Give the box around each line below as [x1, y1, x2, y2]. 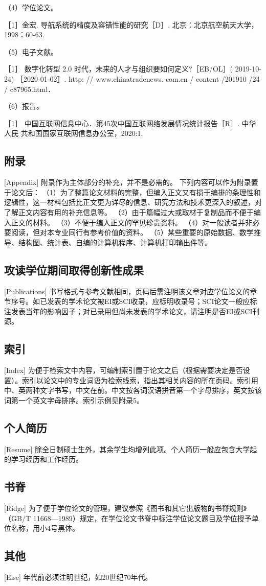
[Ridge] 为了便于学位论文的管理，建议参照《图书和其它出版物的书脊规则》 [4, 503, 247, 513]
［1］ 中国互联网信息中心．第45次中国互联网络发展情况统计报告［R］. [4, 118, 239, 128]
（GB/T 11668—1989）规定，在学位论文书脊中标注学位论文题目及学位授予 [4, 512, 252, 523]
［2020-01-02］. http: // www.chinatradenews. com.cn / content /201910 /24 [16, 73, 260, 84]
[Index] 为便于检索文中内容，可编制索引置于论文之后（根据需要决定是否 [4, 365, 243, 376]
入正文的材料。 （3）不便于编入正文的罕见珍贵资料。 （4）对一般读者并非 [4, 217, 253, 227]
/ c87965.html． [4, 83, 55, 94]
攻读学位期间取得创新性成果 [4, 262, 144, 277]
